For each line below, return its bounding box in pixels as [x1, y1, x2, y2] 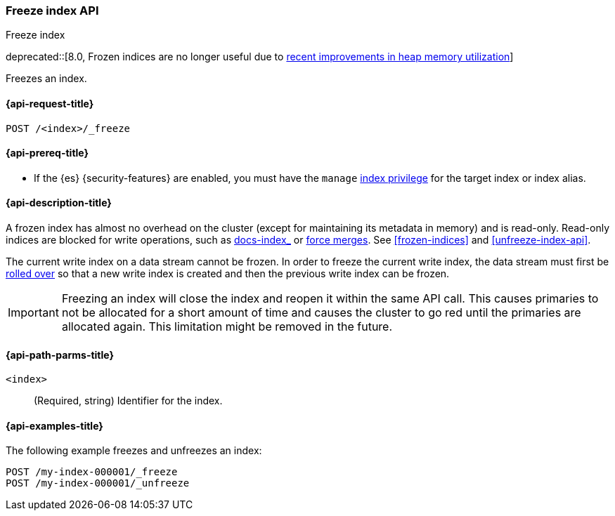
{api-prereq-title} [6, 147, 89, 159]
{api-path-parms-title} [6, 348, 115, 361]
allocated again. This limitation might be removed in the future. [61, 319, 393, 334]
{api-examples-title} [6, 419, 103, 432]
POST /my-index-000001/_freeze [6, 466, 178, 478]
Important [8, 305, 59, 320]
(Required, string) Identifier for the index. [34, 395, 223, 407]
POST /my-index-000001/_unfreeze [6, 477, 190, 489]
